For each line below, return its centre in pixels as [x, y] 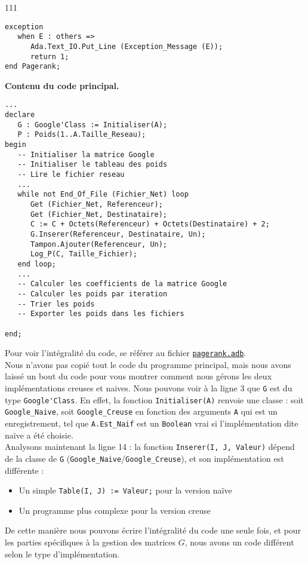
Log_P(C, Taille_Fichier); [84, 254]
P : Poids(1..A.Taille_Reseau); [82, 135]
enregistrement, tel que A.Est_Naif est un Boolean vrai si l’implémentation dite [152, 423]
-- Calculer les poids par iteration [93, 294]
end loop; [37, 264]
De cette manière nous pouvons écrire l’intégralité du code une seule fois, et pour [153, 530]
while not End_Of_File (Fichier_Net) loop [103, 194]
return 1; [50, 56]
